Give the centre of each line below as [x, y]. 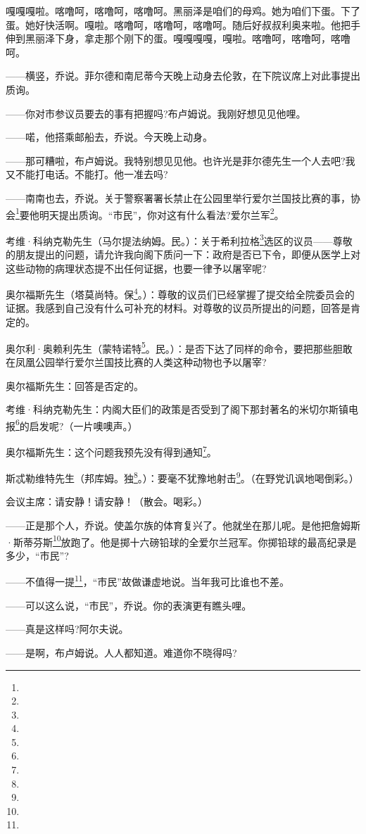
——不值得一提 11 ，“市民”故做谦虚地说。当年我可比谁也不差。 [147, 581]
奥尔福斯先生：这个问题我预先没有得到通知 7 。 [111, 450]
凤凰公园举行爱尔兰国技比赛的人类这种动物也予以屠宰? [141, 361]
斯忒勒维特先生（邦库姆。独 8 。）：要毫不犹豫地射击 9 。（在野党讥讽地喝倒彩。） [182, 477]
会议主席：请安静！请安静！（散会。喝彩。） [107, 501]
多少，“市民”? [37, 555]
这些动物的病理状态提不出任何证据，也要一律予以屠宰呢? [136, 268]
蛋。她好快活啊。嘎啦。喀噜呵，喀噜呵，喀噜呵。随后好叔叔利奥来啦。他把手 [183, 24]
